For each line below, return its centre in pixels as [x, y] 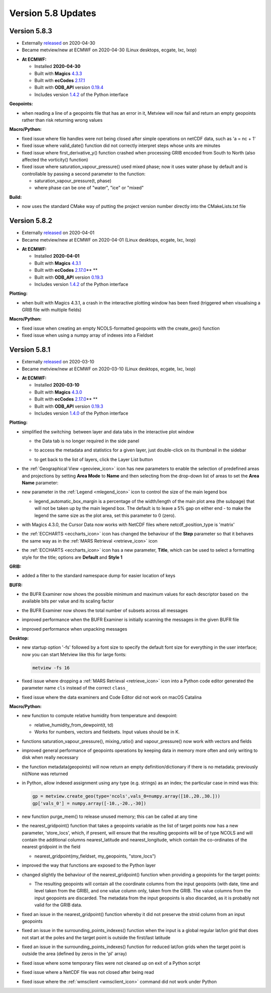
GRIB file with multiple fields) [52, 310]
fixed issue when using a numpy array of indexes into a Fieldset [88, 335]
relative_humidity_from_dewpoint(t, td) [74, 725]
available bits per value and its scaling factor [68, 601]
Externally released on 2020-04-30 [58, 43]
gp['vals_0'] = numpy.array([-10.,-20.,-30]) [89, 803]
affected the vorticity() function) [55, 160]
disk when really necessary [50, 757]
